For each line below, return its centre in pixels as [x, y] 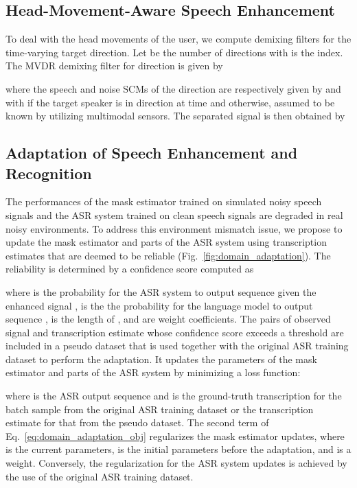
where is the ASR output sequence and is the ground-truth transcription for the [174, 396]
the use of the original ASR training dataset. [100, 476]
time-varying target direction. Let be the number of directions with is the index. [174, 52]
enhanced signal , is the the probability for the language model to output [159, 305]
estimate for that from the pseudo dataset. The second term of [137, 422]
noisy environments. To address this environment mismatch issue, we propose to [174, 228]
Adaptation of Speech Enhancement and [152, 153]
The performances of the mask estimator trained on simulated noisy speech [164, 201]
